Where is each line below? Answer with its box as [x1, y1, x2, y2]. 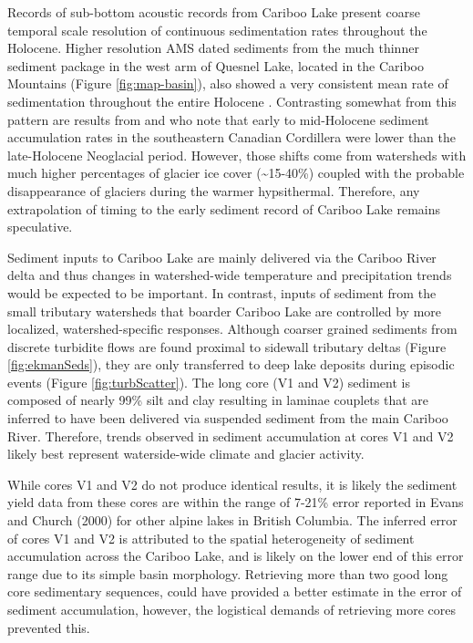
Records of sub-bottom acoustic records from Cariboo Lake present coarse [7, 3, 420, 21]
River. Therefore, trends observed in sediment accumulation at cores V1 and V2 [7, 426, 454, 445]
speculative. [7, 217, 73, 236]
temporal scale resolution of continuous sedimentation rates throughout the [7, 20, 427, 39]
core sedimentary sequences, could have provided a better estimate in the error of [7, 582, 462, 601]
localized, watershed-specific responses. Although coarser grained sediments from [7, 319, 458, 338]
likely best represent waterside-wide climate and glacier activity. [7, 444, 365, 463]
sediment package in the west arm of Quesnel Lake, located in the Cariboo [7, 56, 425, 75]
